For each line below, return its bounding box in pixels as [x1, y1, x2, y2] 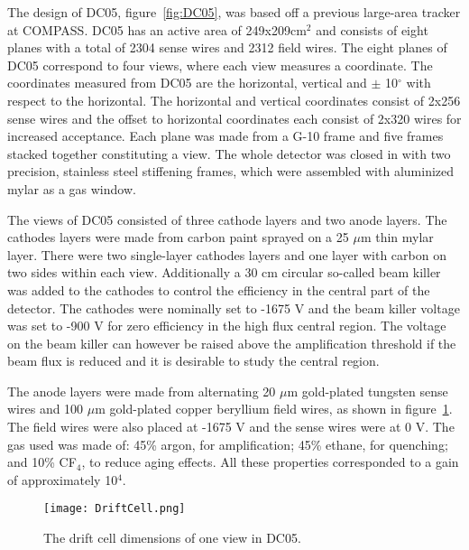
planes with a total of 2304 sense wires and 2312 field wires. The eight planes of [7, 38, 447, 57]
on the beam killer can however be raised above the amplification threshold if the [7, 333, 456, 352]
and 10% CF [7, 452, 77, 471]
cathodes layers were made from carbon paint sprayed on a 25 [7, 228, 349, 247]
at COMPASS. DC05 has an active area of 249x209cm [7, 20, 307, 39]
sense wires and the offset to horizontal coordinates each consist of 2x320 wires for [7, 108, 462, 127]
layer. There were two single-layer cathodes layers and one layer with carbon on [7, 245, 446, 264]
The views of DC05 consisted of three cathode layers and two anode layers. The [7, 210, 447, 228]
